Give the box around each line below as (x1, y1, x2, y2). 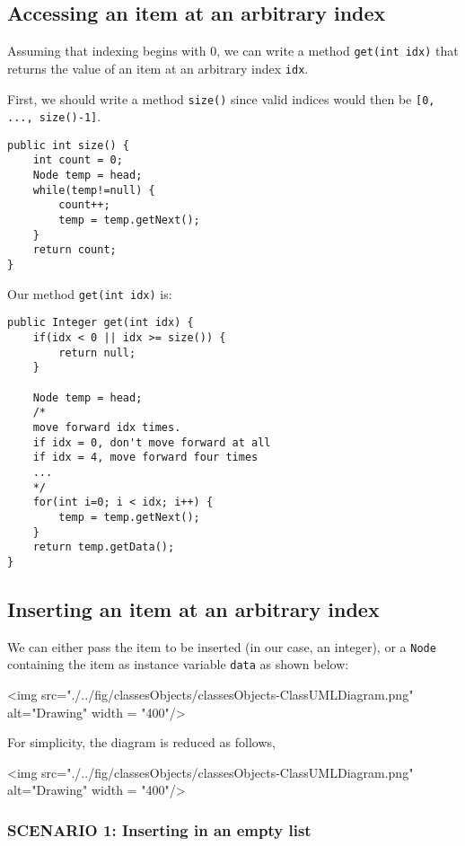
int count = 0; (32, 154, 123, 167)
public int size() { (7, 138, 130, 152)
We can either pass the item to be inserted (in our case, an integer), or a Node (7, 637, 436, 656)
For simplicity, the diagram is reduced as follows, (7, 733, 276, 752)
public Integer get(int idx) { (7, 316, 194, 330)
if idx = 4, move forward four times (32, 451, 259, 464)
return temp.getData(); (32, 541, 175, 554)
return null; (58, 346, 136, 359)
